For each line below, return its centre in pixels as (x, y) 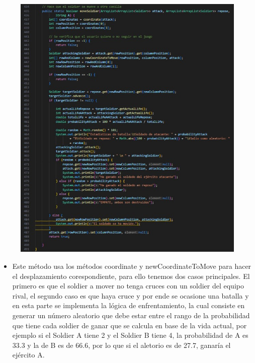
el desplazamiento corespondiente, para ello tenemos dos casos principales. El (131, 276)
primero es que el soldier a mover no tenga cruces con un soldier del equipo (128, 286)
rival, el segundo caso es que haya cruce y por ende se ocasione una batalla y (131, 295)
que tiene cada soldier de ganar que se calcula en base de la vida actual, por (130, 325)
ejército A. (28, 355)
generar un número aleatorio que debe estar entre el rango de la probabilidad (131, 315)
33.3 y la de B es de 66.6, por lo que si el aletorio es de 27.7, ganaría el (121, 345)
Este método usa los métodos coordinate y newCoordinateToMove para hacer (132, 266)
